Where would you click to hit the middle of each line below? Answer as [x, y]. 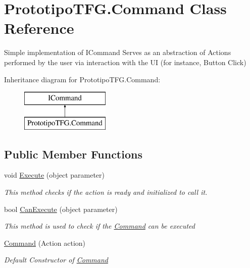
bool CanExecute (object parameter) [61, 209]
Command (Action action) [45, 243]
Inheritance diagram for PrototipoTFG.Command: [82, 79]
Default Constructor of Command [56, 260]
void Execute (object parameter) [55, 175]
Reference [39, 28]
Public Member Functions [73, 154]
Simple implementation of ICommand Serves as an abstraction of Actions [118, 52]
